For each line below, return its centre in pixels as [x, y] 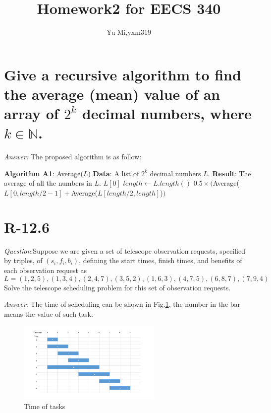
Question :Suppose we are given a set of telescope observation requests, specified [125, 250]
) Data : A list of [113, 173]
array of [31, 113]
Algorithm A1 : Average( [44, 173]
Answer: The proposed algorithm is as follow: [73, 157]
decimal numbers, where [167, 113]
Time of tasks [45, 406]
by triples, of [23, 260]
